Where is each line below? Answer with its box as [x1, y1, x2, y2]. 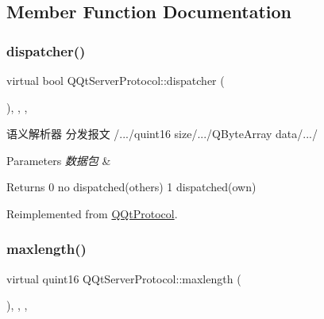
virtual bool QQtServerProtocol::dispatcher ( [6, 72, 225, 88]
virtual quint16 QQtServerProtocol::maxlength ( [6, 270, 241, 286]
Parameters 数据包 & [6, 152, 111, 168]
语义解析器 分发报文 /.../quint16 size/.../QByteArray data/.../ [6, 125, 318, 142]
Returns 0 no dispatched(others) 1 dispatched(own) [6, 179, 256, 195]
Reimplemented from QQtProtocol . [6, 205, 178, 221]
